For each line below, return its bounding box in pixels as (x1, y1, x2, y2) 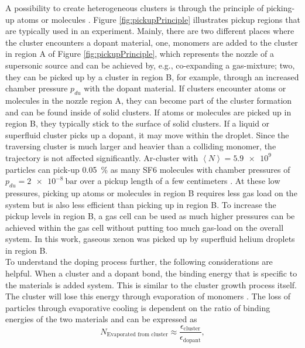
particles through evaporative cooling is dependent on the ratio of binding (5, 301, 270, 313)
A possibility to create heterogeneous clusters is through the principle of (5, 2, 264, 13)
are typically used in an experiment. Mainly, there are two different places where (5, 25, 294, 37)
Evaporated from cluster (107, 331, 168, 337)
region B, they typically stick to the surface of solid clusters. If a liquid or (5, 117, 270, 129)
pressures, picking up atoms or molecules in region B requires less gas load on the (5, 186, 297, 199)
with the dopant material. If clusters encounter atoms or (84, 82, 286, 94)
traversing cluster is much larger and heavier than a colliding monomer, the (5, 140, 276, 152)
